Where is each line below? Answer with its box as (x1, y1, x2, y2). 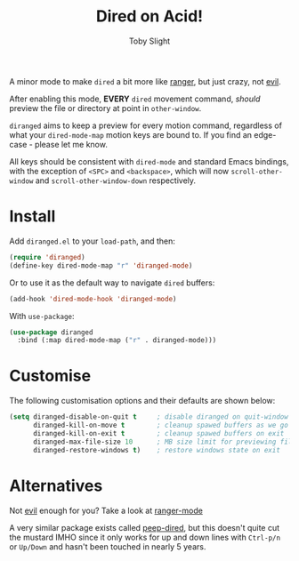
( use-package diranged (9, 327, 93, 337)
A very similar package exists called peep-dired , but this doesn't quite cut (9, 522, 280, 533)
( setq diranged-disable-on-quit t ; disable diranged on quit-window (9, 413, 289, 421)
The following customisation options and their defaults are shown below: (9, 396, 276, 406)
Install (9, 206, 56, 227)
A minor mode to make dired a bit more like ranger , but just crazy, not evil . (9, 76, 282, 86)
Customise (9, 366, 92, 386)
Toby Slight (128, 36, 171, 46)
